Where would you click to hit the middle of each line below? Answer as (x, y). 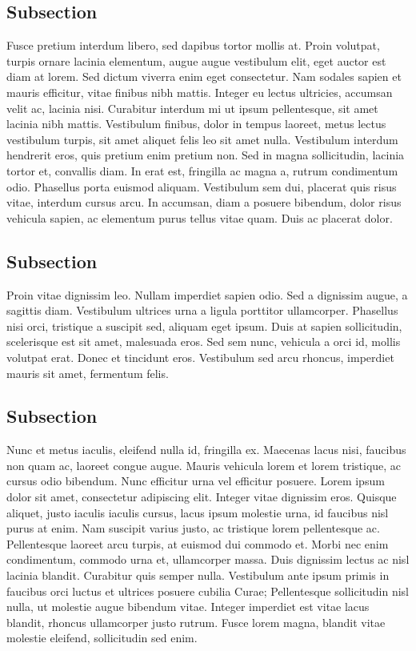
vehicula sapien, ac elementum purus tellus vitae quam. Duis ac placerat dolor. (200, 217)
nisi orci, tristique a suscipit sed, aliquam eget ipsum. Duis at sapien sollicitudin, (204, 325)
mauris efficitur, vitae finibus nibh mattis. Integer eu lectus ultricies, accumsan (200, 92)
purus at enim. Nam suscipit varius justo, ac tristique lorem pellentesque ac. (193, 528)
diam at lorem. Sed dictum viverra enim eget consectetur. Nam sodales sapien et (204, 76)
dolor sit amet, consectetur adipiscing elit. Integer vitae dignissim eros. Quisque (202, 497)
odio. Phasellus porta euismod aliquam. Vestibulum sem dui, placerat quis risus (202, 186)
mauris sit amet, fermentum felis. (88, 373)
